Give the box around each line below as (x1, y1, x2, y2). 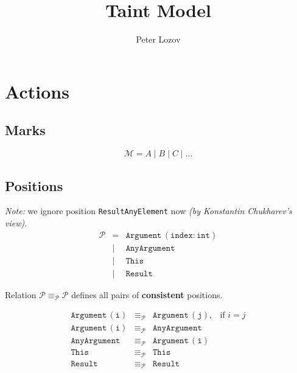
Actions (5, 78, 69, 103)
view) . (5, 216, 27, 229)
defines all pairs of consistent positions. (71, 288, 223, 301)
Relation (5, 288, 37, 301)
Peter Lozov (136, 33, 181, 46)
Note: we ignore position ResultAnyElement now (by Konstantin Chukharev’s (5, 204, 292, 217)
